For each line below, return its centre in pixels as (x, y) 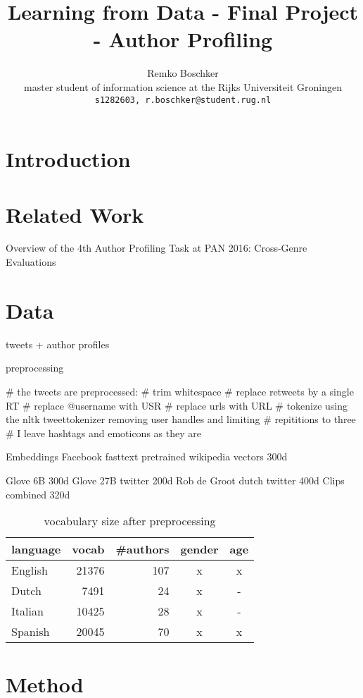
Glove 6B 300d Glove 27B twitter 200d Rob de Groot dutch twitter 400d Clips (175, 480)
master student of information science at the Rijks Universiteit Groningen (183, 86)
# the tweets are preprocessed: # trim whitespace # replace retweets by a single (180, 391)
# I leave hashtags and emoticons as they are (103, 433)
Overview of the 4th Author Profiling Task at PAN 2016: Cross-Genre (157, 248)
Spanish (31, 632)
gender (199, 549)
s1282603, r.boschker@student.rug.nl (183, 100)
